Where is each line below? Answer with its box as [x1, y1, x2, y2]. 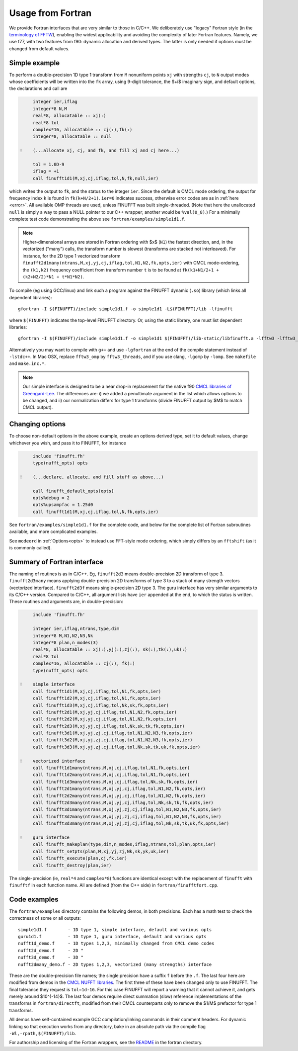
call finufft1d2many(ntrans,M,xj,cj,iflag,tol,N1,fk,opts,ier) [32, 772, 190, 778]
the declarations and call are [9, 86, 68, 91]
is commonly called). [9, 545, 52, 550]
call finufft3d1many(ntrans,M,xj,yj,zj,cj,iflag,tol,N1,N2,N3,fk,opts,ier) [32, 807, 222, 812]
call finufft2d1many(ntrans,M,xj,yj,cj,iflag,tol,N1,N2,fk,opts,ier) [32, 786, 206, 791]
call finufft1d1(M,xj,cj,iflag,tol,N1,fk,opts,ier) [32, 689, 161, 694]
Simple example [9, 59, 60, 67]
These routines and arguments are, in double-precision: [9, 599, 124, 605]
